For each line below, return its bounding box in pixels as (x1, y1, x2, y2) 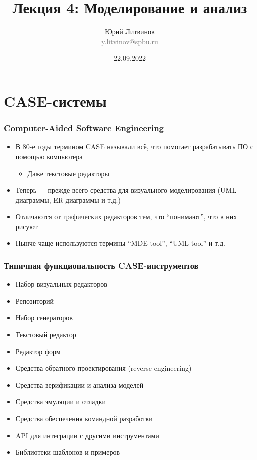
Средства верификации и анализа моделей (15, 379, 144, 390)
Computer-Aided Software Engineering (4, 122, 164, 134)
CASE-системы (4, 90, 107, 111)
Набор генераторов (15, 312, 73, 323)
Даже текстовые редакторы (27, 168, 109, 178)
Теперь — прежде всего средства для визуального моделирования (15, 185, 215, 195)
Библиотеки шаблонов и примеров (15, 447, 120, 457)
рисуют (15, 221, 38, 231)
